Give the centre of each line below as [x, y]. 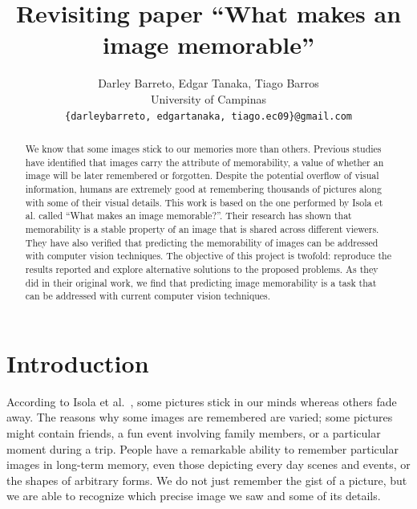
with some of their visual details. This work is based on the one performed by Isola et [204, 202]
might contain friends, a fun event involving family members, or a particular [194, 432]
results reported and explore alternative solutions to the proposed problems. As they [202, 269]
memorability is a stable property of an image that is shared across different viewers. [202, 228]
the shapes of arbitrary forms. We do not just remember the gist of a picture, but [207, 480]
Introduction [78, 362]
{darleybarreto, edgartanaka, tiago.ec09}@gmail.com [208, 116]
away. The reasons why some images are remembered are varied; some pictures [200, 417]
